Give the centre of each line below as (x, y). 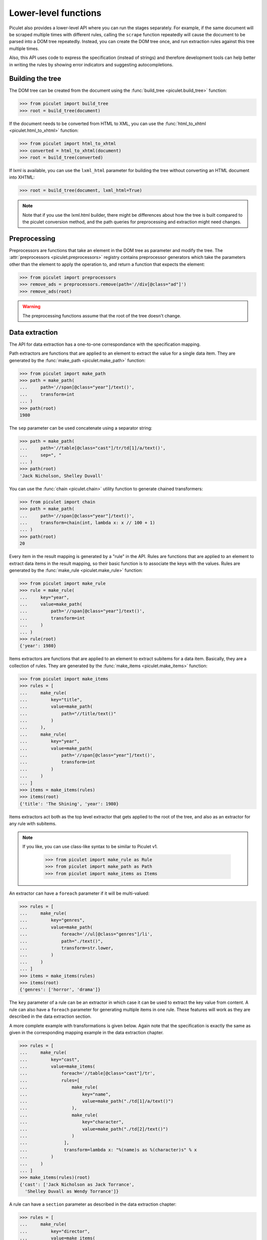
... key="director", (55, 1231)
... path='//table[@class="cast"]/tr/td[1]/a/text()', (92, 448)
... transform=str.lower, (67, 948)
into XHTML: (22, 177)
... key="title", (51, 700)
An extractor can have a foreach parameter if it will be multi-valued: (79, 893)
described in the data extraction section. (50, 1016)
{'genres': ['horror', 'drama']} (60, 990)
